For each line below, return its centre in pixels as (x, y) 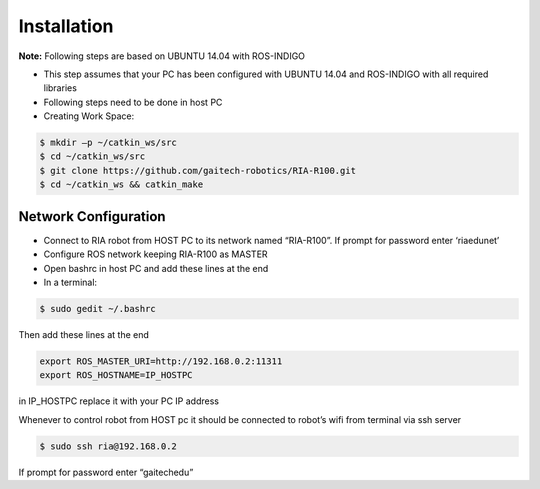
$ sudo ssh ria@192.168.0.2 (108, 446)
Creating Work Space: (89, 116)
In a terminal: (70, 282)
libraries (60, 88)
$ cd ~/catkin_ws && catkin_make (121, 184)
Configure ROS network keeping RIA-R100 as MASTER (156, 254)
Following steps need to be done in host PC (133, 102)
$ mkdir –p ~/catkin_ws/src (108, 143)
